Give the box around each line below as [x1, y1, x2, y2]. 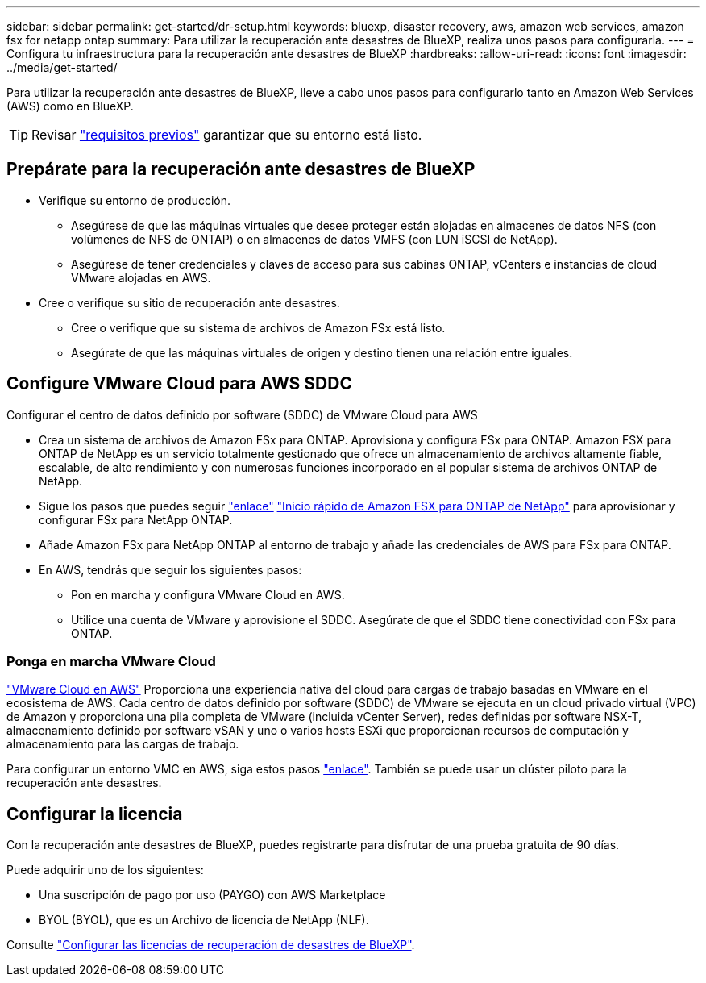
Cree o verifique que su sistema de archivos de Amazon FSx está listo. [71, 320, 446, 335]
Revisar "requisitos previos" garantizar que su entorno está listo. [31, 127, 422, 143]
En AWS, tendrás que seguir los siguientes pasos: [39, 562, 302, 577]
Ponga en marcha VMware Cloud [6, 653, 216, 670]
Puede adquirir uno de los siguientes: [6, 863, 204, 877]
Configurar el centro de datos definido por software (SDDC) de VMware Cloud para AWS [6, 407, 478, 422]
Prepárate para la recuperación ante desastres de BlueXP [6, 159, 476, 180]
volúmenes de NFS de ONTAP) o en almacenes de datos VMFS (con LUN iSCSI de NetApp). [71, 231, 558, 246]
